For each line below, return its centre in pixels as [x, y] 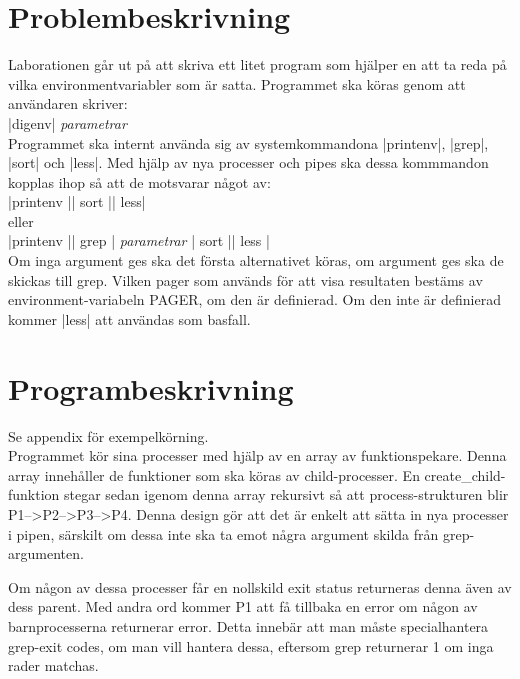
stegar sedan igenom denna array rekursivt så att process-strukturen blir [286, 494]
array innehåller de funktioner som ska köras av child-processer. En [214, 474]
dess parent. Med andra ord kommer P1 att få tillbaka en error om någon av [243, 606]
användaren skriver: [68, 103]
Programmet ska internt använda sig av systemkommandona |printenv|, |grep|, [248, 142]
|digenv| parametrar [67, 122]
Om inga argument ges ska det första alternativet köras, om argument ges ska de [256, 260]
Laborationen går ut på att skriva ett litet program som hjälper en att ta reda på [257, 64]
